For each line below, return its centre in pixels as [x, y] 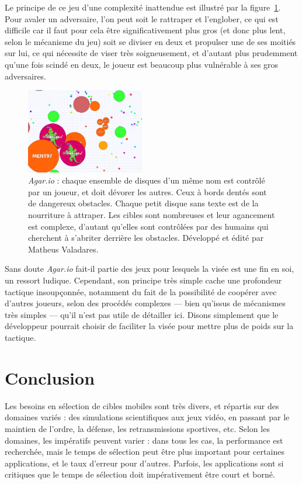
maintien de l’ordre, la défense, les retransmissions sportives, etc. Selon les [137, 428]
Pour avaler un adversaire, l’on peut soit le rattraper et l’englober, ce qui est [142, 18]
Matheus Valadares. [63, 249]
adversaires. [26, 76]
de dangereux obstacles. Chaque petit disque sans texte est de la [143, 203]
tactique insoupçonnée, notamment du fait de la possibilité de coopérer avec [141, 291]
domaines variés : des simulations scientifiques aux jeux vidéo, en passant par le [147, 417]
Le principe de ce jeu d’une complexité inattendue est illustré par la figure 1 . [143, 7]
